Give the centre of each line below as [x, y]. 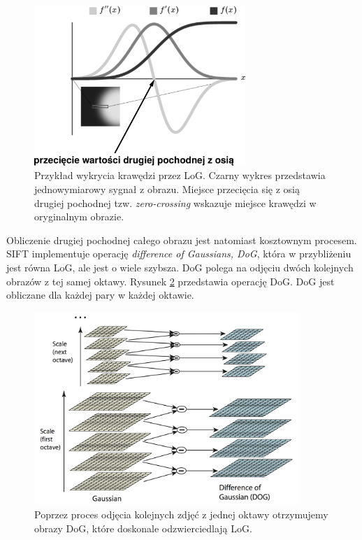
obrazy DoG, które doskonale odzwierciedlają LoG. [143, 528]
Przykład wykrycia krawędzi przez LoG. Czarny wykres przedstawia [180, 175]
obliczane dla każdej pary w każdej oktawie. [100, 295]
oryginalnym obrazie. [79, 216]
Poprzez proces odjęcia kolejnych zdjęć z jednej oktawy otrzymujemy [181, 514]
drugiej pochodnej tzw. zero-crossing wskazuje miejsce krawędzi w [175, 202]
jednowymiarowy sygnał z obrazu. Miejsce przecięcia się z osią [167, 189]
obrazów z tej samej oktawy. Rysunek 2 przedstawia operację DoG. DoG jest [171, 281]
